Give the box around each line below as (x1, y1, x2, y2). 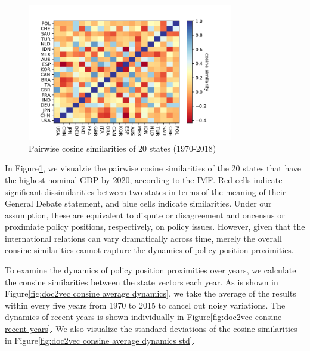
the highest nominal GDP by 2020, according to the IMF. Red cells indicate (5, 173, 283, 186)
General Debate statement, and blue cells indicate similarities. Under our (5, 197, 272, 210)
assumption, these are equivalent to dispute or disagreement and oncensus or (5, 208, 285, 221)
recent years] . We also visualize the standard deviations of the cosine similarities (5, 322, 297, 335)
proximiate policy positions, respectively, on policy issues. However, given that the (5, 220, 305, 233)
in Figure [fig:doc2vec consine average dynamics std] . (5, 334, 195, 346)
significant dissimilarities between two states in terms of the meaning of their (5, 185, 286, 198)
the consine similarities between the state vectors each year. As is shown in (5, 275, 278, 288)
